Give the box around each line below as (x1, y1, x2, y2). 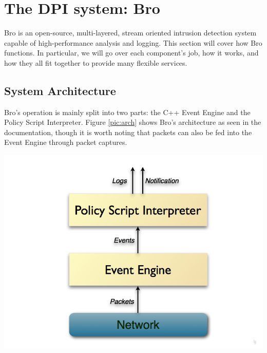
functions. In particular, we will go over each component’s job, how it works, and (4, 47, 259, 58)
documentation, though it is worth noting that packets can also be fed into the (4, 126, 252, 137)
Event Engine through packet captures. (4, 137, 127, 147)
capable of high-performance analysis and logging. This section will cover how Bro (4, 37, 262, 48)
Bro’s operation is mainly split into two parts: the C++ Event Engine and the (4, 106, 251, 117)
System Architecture (4, 82, 116, 98)
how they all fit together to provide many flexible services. (4, 57, 187, 68)
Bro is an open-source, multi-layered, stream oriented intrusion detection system (4, 27, 257, 38)
